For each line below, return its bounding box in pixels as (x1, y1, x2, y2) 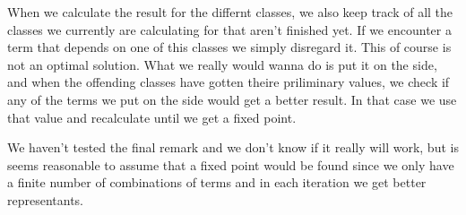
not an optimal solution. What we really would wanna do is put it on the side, (7, 55, 437, 73)
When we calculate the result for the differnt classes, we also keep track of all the (7, 3, 453, 21)
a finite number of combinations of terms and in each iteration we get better (7, 173, 427, 192)
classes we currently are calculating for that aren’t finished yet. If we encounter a (7, 20, 452, 39)
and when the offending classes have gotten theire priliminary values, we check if (7, 73, 450, 91)
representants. (7, 190, 84, 209)
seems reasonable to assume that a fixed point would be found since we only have (7, 155, 454, 174)
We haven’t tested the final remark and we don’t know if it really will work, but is (7, 138, 459, 157)
